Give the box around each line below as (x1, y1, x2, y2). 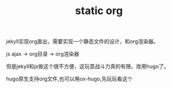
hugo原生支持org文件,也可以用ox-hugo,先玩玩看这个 (6, 75, 133, 83)
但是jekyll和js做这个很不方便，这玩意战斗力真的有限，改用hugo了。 (6, 63, 170, 70)
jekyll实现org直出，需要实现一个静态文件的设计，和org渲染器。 (6, 38, 159, 45)
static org (75, 4, 123, 18)
